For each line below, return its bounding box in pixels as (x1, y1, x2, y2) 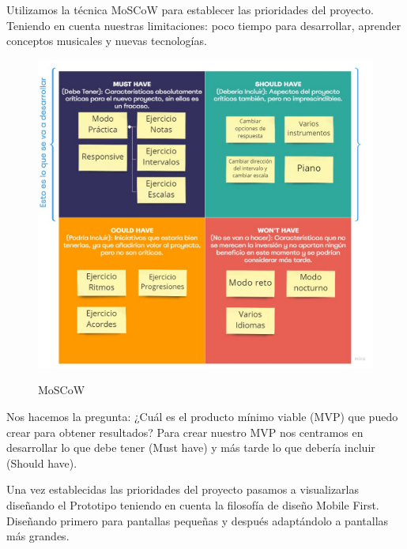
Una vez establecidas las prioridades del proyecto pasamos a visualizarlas (6, 481, 360, 498)
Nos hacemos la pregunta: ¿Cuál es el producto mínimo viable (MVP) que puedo (6, 408, 398, 425)
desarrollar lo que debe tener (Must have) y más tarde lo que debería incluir (6, 439, 375, 456)
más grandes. (6, 528, 70, 544)
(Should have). (6, 454, 77, 471)
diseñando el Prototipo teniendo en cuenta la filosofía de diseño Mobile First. (6, 496, 379, 513)
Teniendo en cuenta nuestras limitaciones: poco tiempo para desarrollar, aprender (6, 17, 401, 33)
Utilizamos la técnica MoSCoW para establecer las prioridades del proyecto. (6, 2, 374, 17)
